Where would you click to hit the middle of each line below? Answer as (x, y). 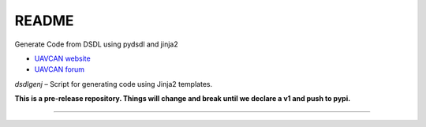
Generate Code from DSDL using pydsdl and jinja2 (96, 44)
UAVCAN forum (60, 69)
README (44, 21)
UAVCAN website (62, 58)
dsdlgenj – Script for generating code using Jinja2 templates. (114, 84)
